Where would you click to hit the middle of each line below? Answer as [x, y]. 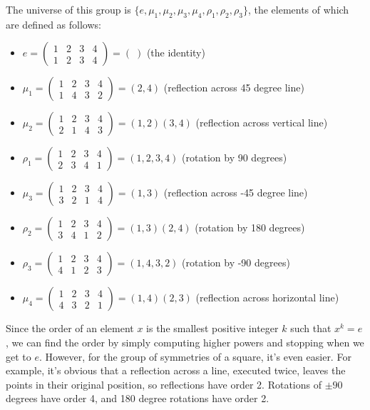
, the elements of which [298, 9]
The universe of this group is [68, 9]
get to [19, 356]
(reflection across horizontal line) [267, 297]
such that [311, 328]
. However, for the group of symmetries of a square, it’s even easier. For [195, 356]
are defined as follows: [53, 24]
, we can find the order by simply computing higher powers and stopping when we [185, 342]
